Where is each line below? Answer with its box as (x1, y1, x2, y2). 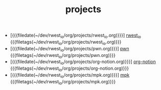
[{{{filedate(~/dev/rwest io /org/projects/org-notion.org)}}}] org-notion (10, 58, 156, 66)
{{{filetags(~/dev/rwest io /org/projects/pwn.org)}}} (10, 52, 116, 59)
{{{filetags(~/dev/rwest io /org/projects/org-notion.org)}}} (10, 65, 129, 72)
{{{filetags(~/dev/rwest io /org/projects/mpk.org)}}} (10, 78, 116, 86)
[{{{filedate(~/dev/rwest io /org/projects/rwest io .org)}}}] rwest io (10, 32, 142, 39)
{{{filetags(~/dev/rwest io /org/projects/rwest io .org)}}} (10, 39, 122, 46)
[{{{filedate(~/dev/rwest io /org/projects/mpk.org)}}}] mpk (10, 72, 130, 79)
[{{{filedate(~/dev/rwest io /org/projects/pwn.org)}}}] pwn (10, 45, 129, 53)
